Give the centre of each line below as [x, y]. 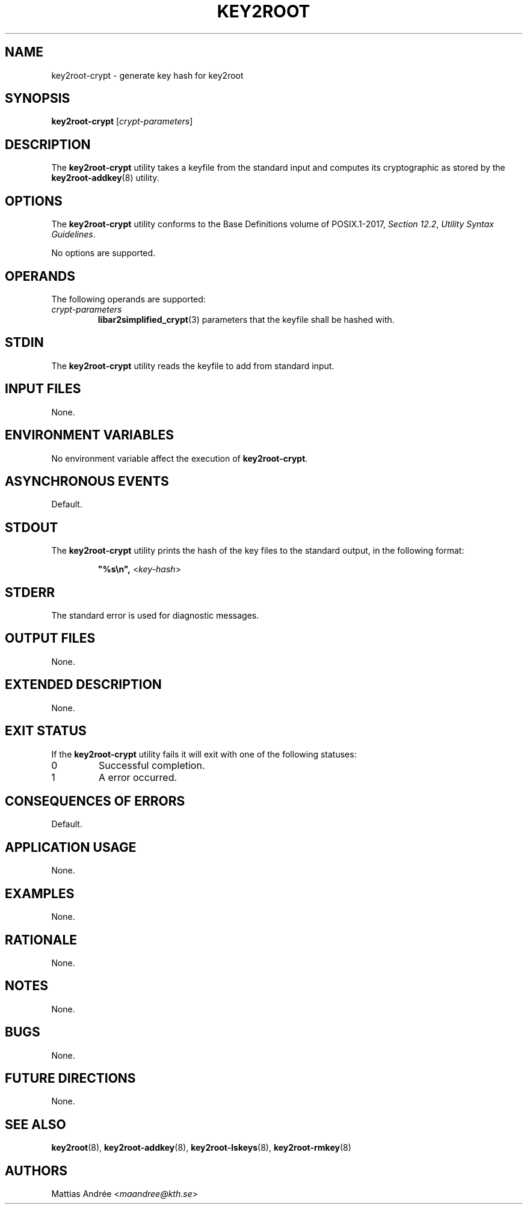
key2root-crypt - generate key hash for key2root [147, 75]
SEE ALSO [35, 1124]
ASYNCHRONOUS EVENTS [87, 481]
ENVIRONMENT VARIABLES [89, 435]
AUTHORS [36, 1171]
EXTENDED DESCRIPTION [83, 685]
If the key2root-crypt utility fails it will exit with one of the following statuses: [204, 754]
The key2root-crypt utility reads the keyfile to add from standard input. [193, 366]
